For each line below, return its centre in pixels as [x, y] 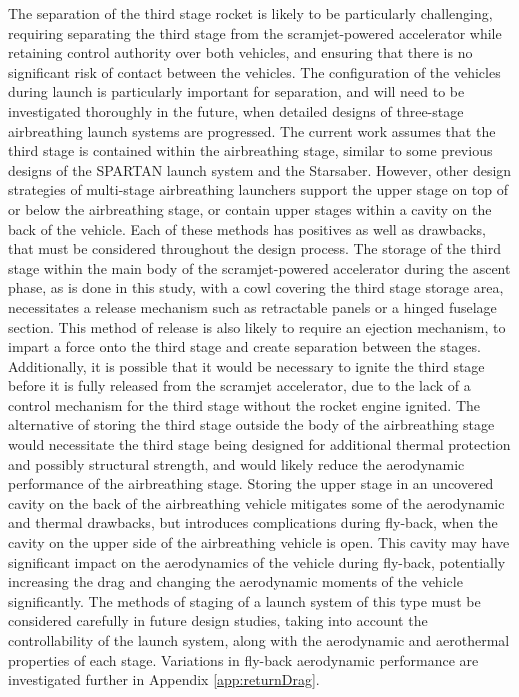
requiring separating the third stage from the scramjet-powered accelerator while [255, 32]
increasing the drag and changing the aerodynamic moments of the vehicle [235, 581]
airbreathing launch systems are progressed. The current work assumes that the [252, 130]
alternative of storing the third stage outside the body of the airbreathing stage [251, 424]
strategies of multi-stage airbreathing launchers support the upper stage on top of [258, 189]
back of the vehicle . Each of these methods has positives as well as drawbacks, [247, 228]
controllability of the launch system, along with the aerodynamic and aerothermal [259, 640]
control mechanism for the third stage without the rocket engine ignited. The [244, 404]
